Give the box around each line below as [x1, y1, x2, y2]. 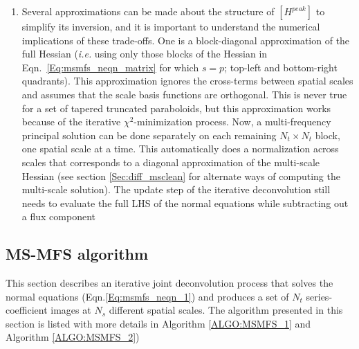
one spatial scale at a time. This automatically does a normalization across [21, 141, 339, 156]
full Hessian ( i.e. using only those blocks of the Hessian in [21, 46, 268, 61]
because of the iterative [21, 114, 121, 129]
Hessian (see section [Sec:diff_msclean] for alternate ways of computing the [21, 168, 340, 183]
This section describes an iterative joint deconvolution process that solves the [6, 276, 333, 290]
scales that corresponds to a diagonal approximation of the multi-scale [21, 154, 320, 169]
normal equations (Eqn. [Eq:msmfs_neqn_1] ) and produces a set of [6, 289, 289, 303]
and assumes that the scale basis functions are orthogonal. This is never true [21, 87, 347, 101]
